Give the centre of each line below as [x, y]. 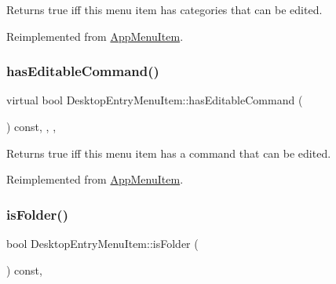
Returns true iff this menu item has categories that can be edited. [164, 9]
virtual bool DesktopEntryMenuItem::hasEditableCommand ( [155, 100]
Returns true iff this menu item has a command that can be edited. [169, 153]
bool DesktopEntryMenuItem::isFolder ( [102, 243]
